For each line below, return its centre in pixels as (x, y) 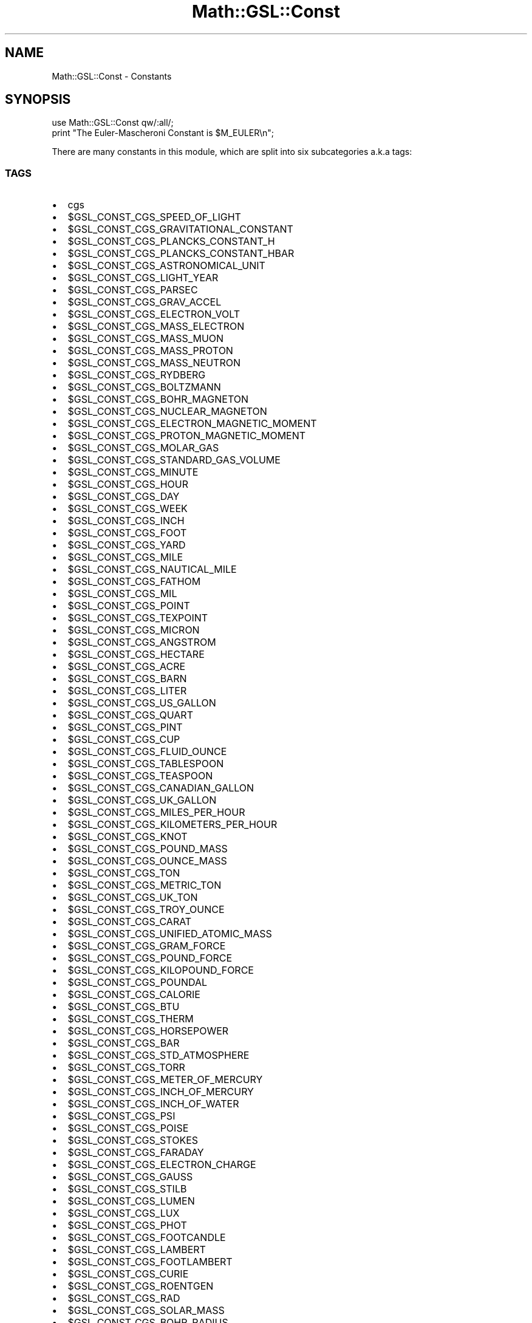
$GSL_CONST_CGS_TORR (126, 1068)
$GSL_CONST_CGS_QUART (130, 715)
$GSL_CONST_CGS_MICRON (134, 630)
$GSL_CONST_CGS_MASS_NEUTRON (154, 363)
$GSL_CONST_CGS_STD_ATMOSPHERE (159, 1055)
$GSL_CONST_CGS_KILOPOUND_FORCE (161, 970)
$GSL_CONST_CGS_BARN (127, 679)
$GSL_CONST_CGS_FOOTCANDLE (147, 1238)
